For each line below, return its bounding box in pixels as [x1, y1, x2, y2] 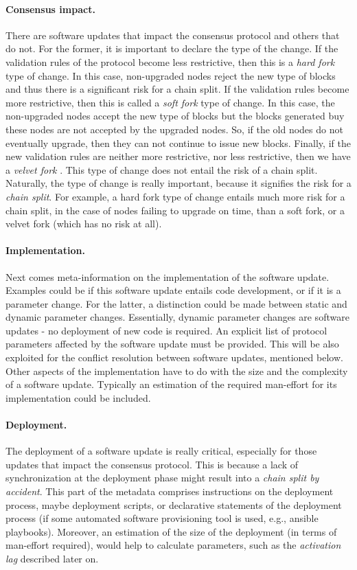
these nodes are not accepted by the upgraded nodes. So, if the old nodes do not [5, 122, 343, 136]
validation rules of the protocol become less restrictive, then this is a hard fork [5, 54, 335, 69]
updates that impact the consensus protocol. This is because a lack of [5, 457, 298, 471]
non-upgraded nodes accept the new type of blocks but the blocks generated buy [5, 109, 345, 123]
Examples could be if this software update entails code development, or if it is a [5, 283, 341, 297]
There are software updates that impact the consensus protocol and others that [5, 27, 340, 42]
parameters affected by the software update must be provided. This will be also [5, 337, 339, 351]
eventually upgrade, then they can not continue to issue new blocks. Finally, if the [5, 135, 351, 150]
